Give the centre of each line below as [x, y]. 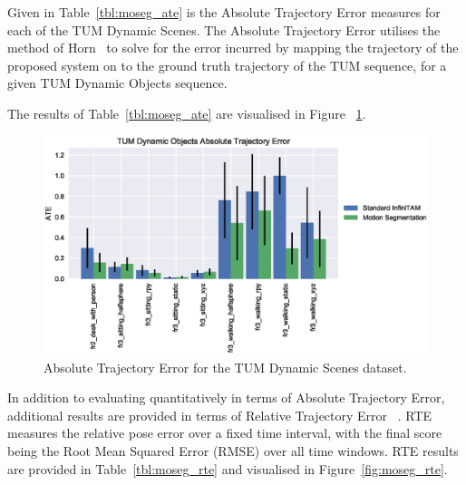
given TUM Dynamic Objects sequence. [117, 83]
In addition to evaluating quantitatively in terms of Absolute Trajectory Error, [226, 398]
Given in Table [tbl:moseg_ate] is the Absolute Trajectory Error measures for [224, 12]
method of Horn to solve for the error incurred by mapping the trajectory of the [233, 48]
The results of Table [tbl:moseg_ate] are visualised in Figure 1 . [187, 113]
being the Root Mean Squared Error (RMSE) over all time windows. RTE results [233, 450]
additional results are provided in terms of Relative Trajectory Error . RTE [220, 415]
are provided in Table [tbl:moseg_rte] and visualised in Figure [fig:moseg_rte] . [228, 468]
